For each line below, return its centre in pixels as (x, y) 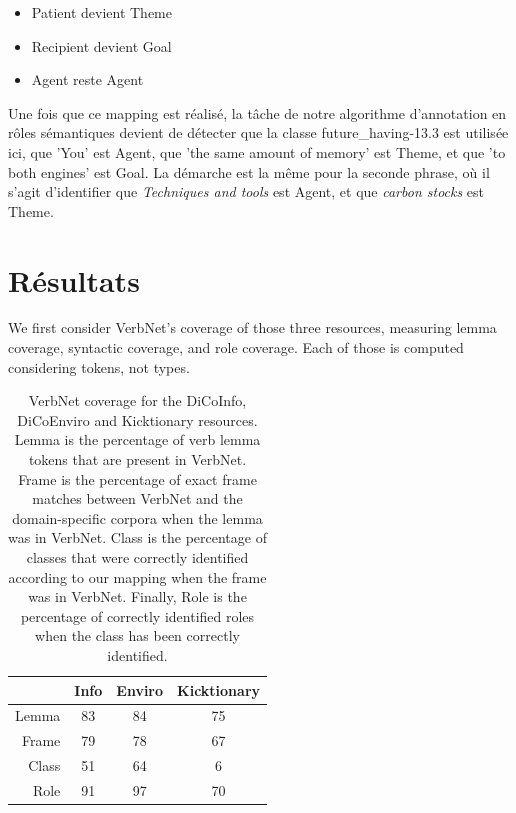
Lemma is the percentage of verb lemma (137, 439)
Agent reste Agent (87, 79)
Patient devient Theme (101, 12)
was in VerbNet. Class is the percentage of (137, 537)
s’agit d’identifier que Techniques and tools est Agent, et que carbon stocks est (246, 191)
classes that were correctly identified (137, 557)
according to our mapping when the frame (137, 576)
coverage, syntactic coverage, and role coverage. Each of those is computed (236, 347)
